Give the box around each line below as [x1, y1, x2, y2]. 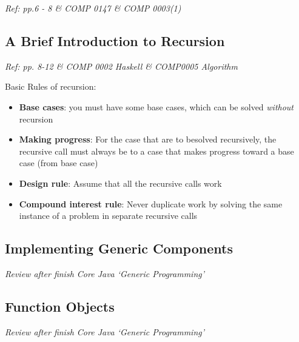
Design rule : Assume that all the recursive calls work [19, 176, 222, 189]
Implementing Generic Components [5, 239, 233, 258]
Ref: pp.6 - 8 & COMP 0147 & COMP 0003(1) [5, 2, 181, 14]
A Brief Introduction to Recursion [5, 31, 225, 50]
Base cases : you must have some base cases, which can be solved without [19, 100, 294, 113]
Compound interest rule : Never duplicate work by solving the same [19, 197, 283, 210]
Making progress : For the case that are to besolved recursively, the [19, 133, 277, 146]
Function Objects [5, 297, 115, 315]
